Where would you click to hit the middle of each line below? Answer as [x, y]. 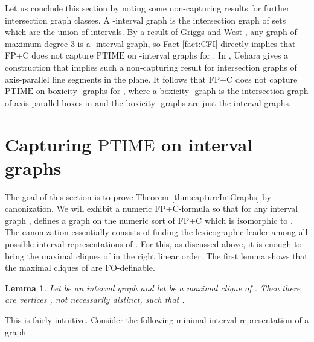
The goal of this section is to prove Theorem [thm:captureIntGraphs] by [138, 196]
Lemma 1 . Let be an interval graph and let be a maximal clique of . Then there [153, 287]
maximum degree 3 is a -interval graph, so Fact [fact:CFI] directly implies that [150, 43]
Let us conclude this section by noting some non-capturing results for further [147, 8]
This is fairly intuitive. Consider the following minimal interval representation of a [157, 320]
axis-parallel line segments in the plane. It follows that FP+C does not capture [151, 79]
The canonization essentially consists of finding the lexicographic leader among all [156, 232]
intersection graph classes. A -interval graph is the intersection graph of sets [146, 20]
